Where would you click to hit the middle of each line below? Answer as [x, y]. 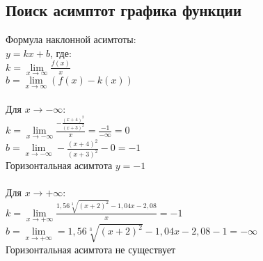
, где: [61, 53]
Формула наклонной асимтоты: [71, 39]
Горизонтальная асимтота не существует [91, 249]
